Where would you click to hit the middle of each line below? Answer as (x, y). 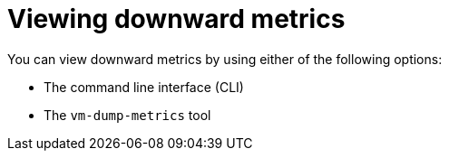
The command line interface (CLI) (144, 87)
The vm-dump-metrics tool (127, 115)
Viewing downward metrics (176, 19)
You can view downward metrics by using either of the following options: (225, 59)
